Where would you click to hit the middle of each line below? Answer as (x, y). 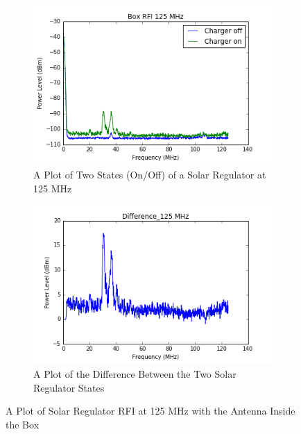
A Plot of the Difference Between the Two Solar (135, 374)
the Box (23, 424)
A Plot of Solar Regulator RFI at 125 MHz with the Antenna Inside (150, 411)
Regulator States (69, 387)
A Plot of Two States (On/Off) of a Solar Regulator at (150, 174)
